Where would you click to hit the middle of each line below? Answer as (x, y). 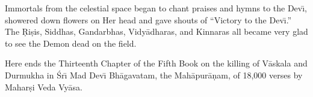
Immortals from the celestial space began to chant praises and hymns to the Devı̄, (156, 8)
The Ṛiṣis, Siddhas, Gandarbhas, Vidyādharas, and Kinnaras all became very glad (156, 31)
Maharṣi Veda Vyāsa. (44, 87)
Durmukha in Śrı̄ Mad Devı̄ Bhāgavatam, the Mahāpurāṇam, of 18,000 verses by (154, 75)
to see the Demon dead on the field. (71, 43)
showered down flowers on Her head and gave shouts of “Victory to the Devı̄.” (148, 19)
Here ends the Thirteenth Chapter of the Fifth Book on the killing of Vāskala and (156, 63)
